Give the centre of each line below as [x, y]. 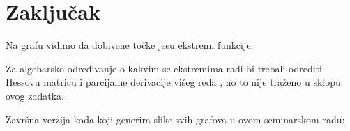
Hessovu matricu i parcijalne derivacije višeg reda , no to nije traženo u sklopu [173, 82]
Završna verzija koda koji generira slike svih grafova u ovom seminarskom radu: [175, 119]
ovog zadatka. [35, 95]
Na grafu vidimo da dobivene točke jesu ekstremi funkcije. [130, 45]
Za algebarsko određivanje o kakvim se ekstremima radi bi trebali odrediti [164, 68]
